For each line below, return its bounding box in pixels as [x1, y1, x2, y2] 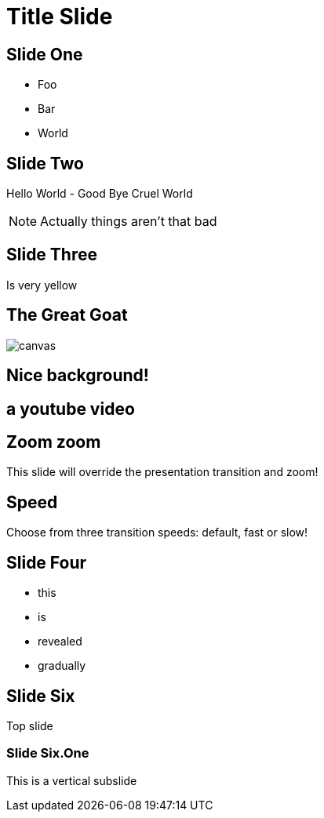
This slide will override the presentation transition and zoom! [6, 465, 319, 479]
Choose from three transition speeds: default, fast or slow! [6, 525, 308, 540]
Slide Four [6, 552, 87, 573]
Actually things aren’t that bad [40, 213, 217, 230]
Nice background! [6, 365, 149, 386]
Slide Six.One [6, 745, 89, 762]
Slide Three [6, 245, 98, 265]
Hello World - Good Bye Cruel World [6, 187, 193, 201]
